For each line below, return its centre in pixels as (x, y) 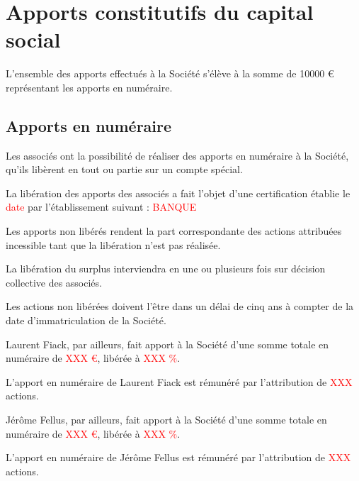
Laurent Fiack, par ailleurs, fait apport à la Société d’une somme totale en (167, 344)
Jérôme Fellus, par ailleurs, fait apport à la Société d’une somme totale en (166, 420)
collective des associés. (54, 282)
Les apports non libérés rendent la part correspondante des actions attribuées (174, 231)
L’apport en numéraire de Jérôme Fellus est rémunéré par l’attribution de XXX (178, 457)
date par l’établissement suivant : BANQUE (101, 207)
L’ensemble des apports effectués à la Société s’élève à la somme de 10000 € (170, 73)
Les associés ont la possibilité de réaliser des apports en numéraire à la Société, (177, 155)
